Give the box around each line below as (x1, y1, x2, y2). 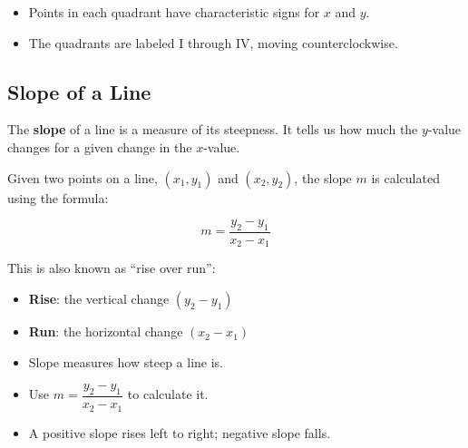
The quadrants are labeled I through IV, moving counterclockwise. (28, 33, 398, 52)
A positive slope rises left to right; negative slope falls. (28, 423, 331, 442)
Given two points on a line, (7, 168, 158, 187)
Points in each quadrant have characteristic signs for (28, 3, 320, 21)
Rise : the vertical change (28, 289, 170, 308)
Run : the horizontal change (28, 322, 183, 341)
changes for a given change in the (7, 137, 192, 156)
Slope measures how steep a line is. (28, 352, 223, 371)
